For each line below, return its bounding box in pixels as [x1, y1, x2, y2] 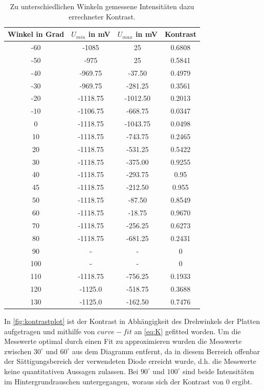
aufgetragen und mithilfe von [4, 326, 95, 336]
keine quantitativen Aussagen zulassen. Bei [4, 365, 139, 376]
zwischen [4, 345, 32, 356]
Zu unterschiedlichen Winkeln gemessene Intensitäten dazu [10, 1, 194, 11]
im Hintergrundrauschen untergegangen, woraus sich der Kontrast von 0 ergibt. [4, 376, 253, 386]
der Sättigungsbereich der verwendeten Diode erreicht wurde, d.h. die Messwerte [4, 356, 256, 366]
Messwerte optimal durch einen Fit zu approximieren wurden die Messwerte [4, 336, 242, 346]
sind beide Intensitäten [182, 365, 254, 376]
